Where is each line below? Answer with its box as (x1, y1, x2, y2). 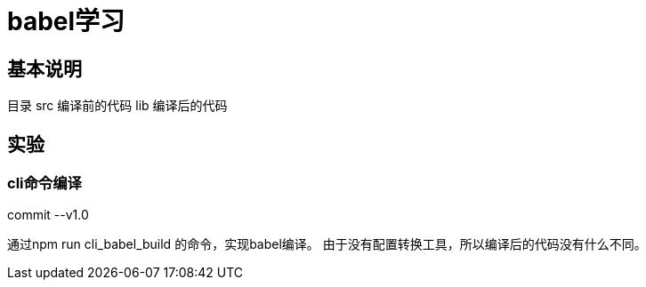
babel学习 (7, 6, 125, 36)
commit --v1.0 (7, 207, 89, 223)
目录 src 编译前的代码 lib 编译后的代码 (7, 98, 228, 114)
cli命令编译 (7, 174, 82, 193)
